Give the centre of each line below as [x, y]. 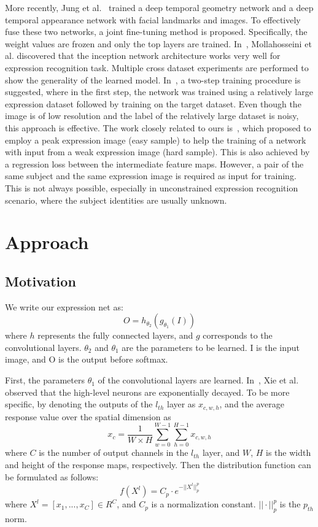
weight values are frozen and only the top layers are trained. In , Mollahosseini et [158, 43]
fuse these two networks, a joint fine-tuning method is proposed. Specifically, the [156, 32]
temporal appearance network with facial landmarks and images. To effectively [153, 19]
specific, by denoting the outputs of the [79, 404]
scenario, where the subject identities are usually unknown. [116, 200]
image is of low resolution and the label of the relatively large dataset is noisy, [152, 116]
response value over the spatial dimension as [88, 416]
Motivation [41, 281]
